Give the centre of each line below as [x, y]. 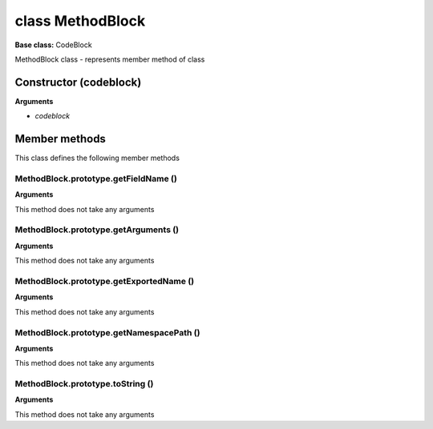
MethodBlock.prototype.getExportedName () [105, 281]
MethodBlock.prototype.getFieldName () [96, 178]
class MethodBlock [80, 21]
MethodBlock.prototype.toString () [84, 384]
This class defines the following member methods [97, 158]
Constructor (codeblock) [78, 82]
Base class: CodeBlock [53, 45]
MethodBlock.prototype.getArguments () [97, 230]
